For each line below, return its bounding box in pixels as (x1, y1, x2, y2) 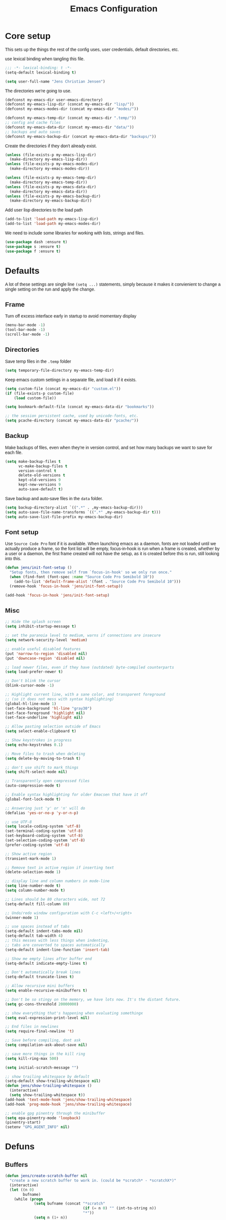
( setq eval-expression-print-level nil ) (5, 1015, 90, 1020)
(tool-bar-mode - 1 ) (5, 327, 45, 332)
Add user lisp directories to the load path (5, 207, 83, 213)
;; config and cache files (5, 120, 61, 125)
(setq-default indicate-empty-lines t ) (5, 961, 87, 966)
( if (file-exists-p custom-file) (5, 391, 74, 396)
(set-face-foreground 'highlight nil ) (5, 711, 85, 715)
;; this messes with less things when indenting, (5, 938, 110, 943)
